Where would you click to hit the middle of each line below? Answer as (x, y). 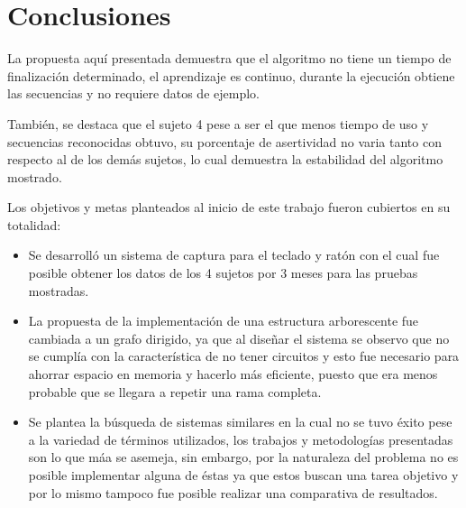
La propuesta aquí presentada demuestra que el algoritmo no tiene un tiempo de (229, 58)
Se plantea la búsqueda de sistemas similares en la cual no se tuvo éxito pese (240, 422)
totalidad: (34, 224)
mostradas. (59, 290)
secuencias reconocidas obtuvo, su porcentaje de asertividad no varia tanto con (224, 141)
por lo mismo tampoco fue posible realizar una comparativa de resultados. (233, 492)
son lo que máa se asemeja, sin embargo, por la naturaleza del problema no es (243, 457)
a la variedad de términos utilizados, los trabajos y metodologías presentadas (241, 439)
